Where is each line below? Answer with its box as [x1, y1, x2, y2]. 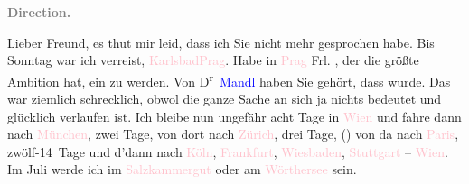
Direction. [7, 3, 71, 21]
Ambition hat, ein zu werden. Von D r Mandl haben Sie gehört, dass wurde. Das [7, 69, 451, 90]
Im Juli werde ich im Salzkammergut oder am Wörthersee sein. [7, 160, 357, 179]
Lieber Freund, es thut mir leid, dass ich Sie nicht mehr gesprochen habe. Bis [7, 32, 435, 51]
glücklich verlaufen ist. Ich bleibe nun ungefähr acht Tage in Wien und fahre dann [7, 106, 462, 125]
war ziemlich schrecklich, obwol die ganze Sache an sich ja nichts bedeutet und [7, 89, 442, 108]
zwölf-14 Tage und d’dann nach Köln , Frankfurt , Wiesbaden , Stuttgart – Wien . [7, 142, 448, 161]
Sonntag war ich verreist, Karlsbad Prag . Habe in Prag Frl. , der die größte [7, 51, 419, 69]
